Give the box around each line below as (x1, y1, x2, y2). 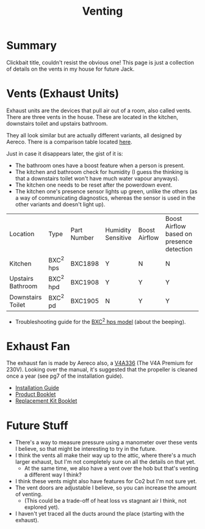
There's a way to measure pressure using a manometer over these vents (15, 439, 198, 446)
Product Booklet (15, 390, 56, 398)
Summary (6, 38, 57, 52)
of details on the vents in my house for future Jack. (6, 65, 135, 73)
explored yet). (24, 503, 60, 511)
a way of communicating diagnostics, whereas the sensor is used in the (15, 194, 196, 201)
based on (165, 229, 192, 238)
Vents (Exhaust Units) (6, 87, 119, 101)
